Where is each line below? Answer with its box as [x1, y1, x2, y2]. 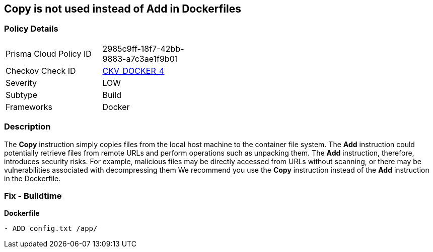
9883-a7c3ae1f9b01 [102, 53, 178, 64]
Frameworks [6, 101, 52, 112]
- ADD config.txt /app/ [4, 224, 98, 233]
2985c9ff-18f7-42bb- [102, 43, 184, 54]
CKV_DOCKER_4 [102, 65, 165, 76]
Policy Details [4, 24, 58, 34]
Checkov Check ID [6, 65, 76, 76]
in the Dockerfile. [4, 174, 61, 183]
